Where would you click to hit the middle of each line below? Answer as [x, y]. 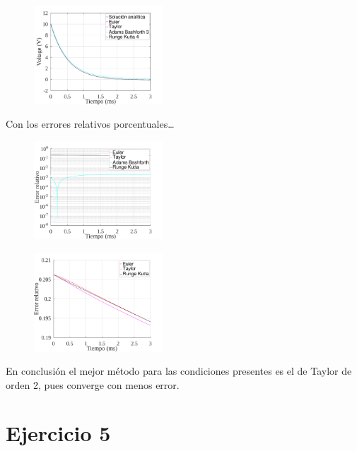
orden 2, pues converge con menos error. [93, 384]
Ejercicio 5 [58, 433]
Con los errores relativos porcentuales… [90, 124]
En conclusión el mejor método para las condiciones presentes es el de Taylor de [179, 371]
